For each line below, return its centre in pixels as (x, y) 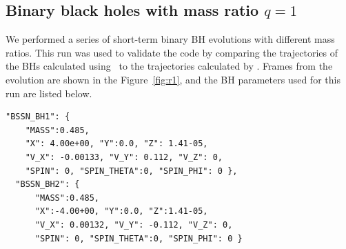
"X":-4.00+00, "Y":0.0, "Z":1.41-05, (121, 211)
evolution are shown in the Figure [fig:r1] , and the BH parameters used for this (173, 79)
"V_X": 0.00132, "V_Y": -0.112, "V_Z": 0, (134, 225)
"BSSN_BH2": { (48, 185)
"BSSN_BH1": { (38, 117)
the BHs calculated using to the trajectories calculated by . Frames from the (169, 66)
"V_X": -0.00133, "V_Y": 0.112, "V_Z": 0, (124, 157)
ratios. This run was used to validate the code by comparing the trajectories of (172, 52)
